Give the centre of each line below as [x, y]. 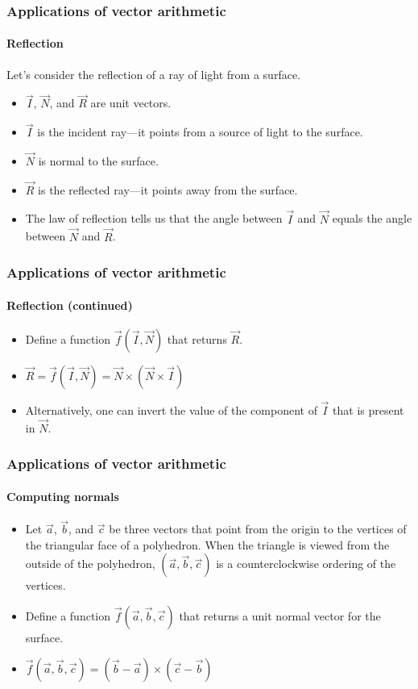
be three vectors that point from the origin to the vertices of [258, 529]
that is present [368, 409]
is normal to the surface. [98, 161]
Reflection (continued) [70, 305]
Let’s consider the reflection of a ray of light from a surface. [153, 74]
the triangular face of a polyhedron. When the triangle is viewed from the [207, 544]
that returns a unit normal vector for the [280, 616]
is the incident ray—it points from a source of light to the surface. [200, 132]
